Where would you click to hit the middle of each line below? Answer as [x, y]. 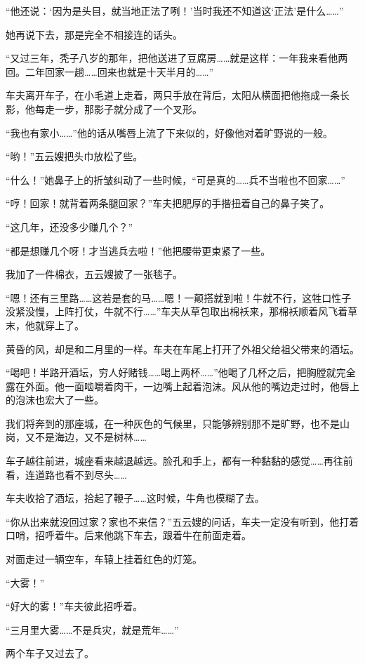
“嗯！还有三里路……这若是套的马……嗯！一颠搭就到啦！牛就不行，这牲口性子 [179, 297]
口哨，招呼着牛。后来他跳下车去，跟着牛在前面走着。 [128, 535]
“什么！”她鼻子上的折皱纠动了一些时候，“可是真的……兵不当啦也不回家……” [175, 179]
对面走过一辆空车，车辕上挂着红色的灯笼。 [104, 559]
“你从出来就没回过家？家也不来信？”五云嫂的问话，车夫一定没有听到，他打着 [182, 521]
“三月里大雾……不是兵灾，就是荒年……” [92, 629]
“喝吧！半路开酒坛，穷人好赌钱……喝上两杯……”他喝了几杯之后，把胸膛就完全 [181, 372]
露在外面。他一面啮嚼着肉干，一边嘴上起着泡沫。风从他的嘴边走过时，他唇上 [182, 386]
